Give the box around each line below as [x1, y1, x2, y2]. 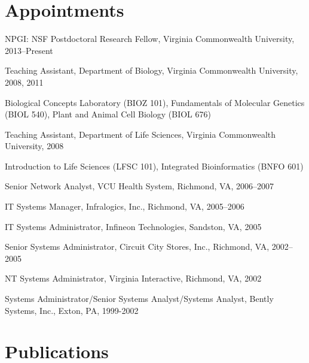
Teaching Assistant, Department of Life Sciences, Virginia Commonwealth [5, 128, 276, 140]
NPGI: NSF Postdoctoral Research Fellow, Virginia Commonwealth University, [5, 32, 295, 45]
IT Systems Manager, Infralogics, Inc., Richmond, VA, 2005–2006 [5, 200, 244, 213]
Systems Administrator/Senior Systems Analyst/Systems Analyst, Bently [5, 292, 274, 305]
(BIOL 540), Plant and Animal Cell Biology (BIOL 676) [5, 108, 211, 120]
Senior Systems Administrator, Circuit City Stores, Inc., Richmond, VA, [5, 240, 270, 253]
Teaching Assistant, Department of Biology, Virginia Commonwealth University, [5, 64, 298, 77]
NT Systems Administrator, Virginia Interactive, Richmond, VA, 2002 [5, 272, 262, 285]
